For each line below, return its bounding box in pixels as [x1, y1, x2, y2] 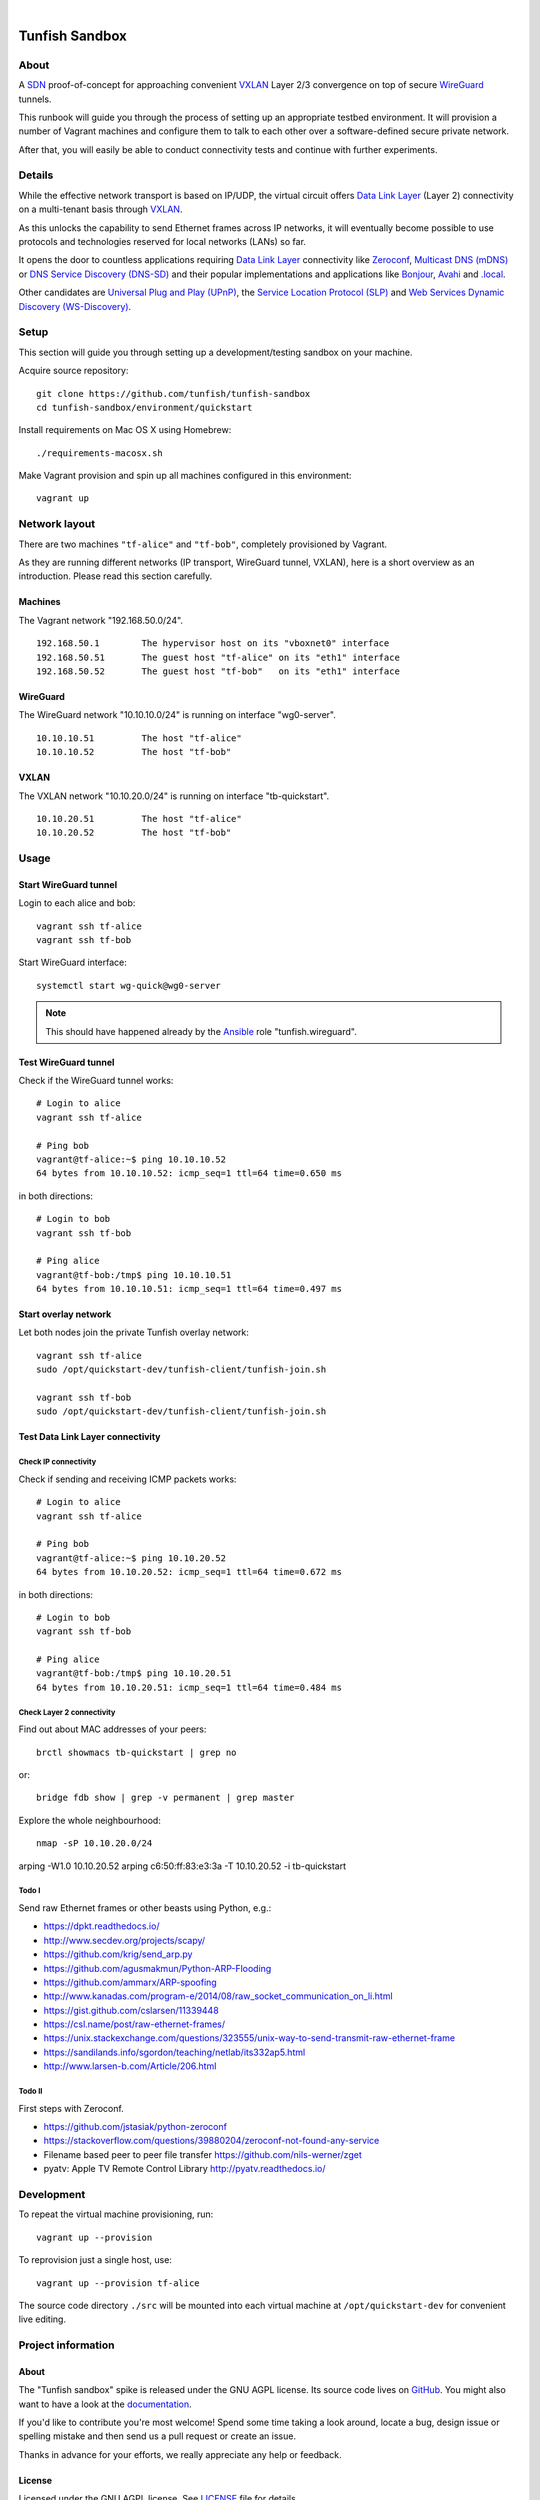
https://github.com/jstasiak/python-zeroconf [43, 2121, 227, 2133]
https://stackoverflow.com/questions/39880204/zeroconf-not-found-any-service [43, 2135, 380, 2147]
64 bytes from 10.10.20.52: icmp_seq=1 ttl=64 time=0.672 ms [36, 1566, 342, 1578]
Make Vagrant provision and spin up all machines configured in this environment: [18, 470, 352, 482]
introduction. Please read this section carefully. [18, 570, 213, 582]
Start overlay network [18, 1308, 112, 1320]
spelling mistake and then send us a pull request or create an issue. [18, 2430, 297, 2442]
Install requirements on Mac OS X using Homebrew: [18, 424, 232, 436]
